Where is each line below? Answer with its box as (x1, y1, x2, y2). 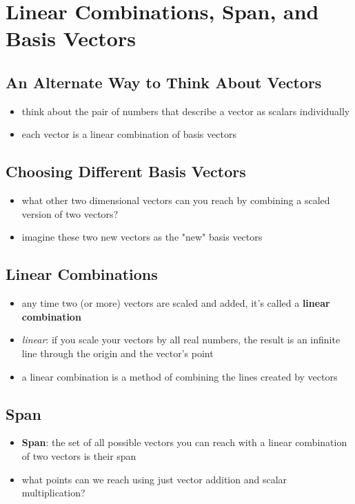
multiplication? (21, 485, 85, 500)
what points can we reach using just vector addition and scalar (21, 472, 287, 486)
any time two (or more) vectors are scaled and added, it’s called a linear (21, 296, 330, 310)
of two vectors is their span (21, 448, 136, 463)
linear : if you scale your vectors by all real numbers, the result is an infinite (21, 332, 341, 347)
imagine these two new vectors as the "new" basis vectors (21, 230, 263, 244)
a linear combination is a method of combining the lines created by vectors (21, 369, 338, 383)
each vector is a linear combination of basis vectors (21, 127, 236, 141)
